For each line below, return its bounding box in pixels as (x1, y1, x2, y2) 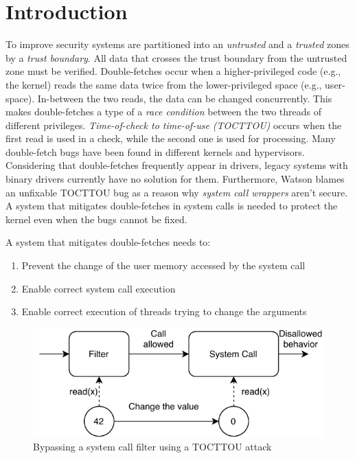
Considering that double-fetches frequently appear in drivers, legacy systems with (5, 158, 348, 172)
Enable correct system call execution (21, 281, 176, 295)
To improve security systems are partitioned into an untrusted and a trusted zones (5, 37, 350, 51)
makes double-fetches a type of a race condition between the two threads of (5, 104, 322, 119)
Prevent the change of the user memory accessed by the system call (21, 258, 306, 273)
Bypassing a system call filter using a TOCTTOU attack (33, 439, 272, 454)
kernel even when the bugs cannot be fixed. (5, 211, 187, 226)
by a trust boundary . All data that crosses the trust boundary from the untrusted (5, 50, 347, 65)
